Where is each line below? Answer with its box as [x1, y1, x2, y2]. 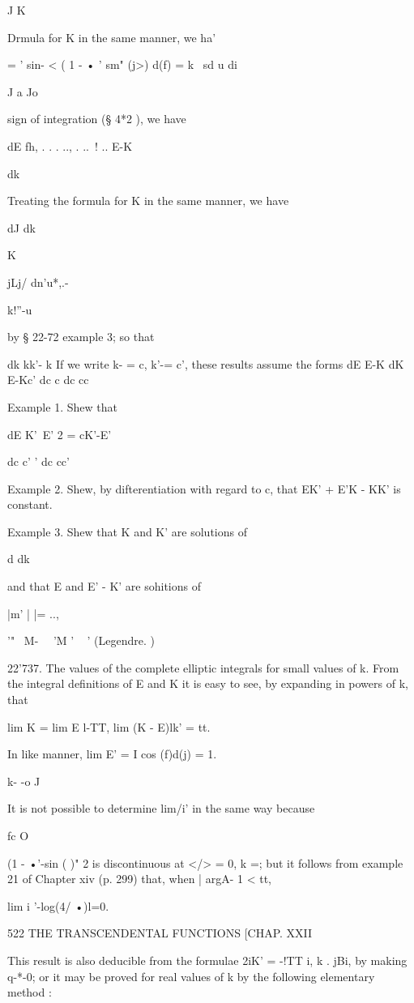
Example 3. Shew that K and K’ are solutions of [7, 523, 247, 540]
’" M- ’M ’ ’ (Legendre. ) [7, 632, 156, 649]
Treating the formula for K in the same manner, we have [7, 192, 289, 209]
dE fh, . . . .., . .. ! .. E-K [7, 137, 133, 154]
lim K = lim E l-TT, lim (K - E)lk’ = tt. [7, 718, 211, 735]
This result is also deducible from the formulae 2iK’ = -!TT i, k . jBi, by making [7, 951, 408, 968]
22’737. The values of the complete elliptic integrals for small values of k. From [7, 659, 399, 676]
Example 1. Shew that [7, 398, 117, 415]
